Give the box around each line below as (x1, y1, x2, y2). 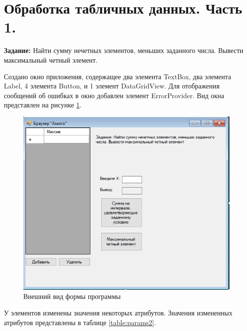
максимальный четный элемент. (4, 54, 98, 65)
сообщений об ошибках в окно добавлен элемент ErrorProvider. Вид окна (4, 90, 224, 100)
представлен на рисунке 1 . (4, 100, 82, 110)
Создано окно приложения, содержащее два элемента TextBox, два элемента (4, 71, 231, 81)
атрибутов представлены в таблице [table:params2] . (4, 317, 156, 327)
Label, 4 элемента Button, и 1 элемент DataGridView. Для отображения (4, 81, 220, 91)
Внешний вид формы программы (23, 291, 121, 301)
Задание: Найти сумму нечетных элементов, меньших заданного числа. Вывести (4, 45, 244, 55)
